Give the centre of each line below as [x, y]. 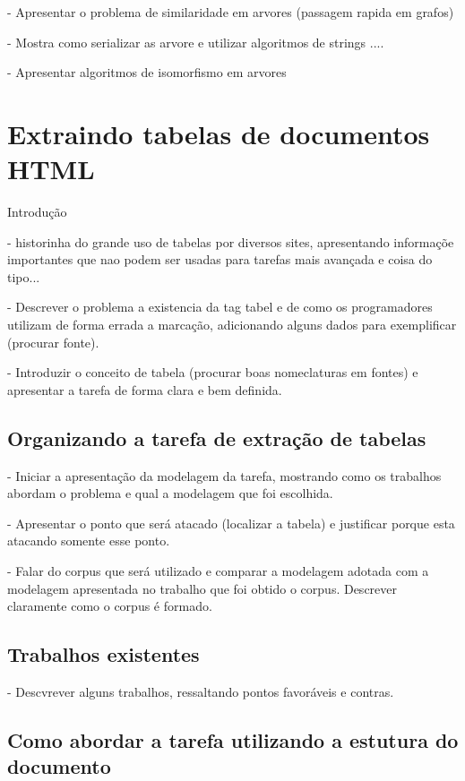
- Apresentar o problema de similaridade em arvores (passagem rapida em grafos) [231, 12]
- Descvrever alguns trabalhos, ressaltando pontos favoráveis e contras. [201, 691]
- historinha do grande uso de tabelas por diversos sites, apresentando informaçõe [231, 241]
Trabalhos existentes [103, 654]
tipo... [24, 276]
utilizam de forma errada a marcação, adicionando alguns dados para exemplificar [232, 325]
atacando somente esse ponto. [89, 541]
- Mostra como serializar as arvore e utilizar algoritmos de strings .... [196, 42]
